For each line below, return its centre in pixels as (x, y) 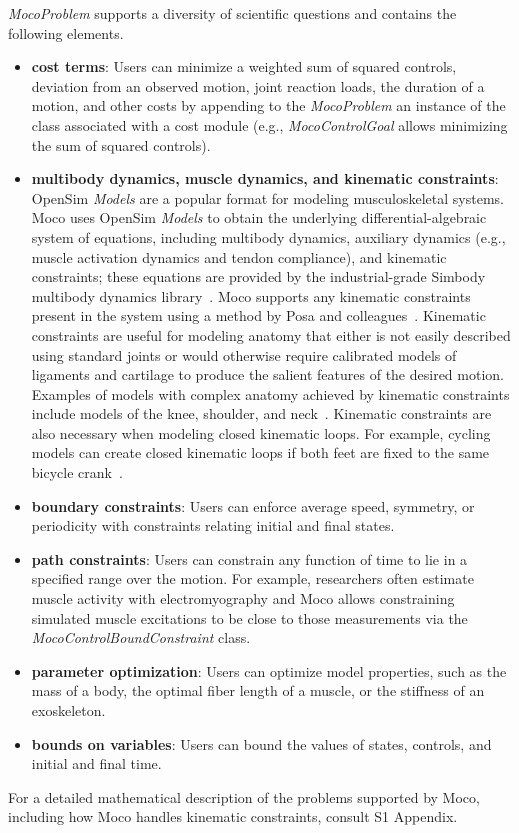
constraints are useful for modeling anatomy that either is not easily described (271, 334)
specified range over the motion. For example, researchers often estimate (252, 578)
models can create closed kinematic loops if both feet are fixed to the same (260, 452)
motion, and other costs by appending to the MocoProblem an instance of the (268, 105)
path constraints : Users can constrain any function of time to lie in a (249, 558)
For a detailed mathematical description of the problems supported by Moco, (244, 796)
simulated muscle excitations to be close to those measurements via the (249, 617)
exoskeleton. (68, 710)
